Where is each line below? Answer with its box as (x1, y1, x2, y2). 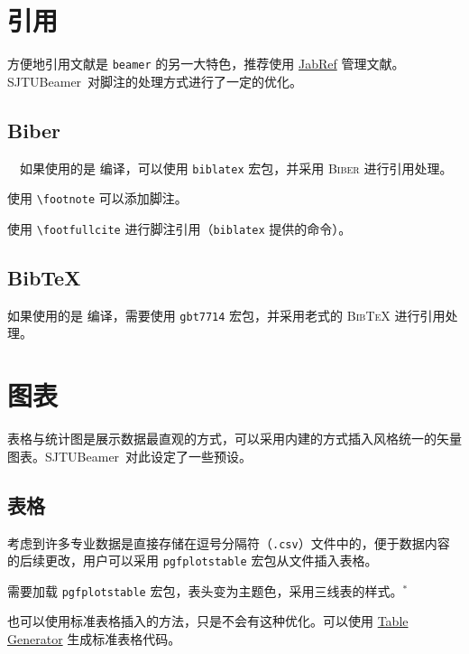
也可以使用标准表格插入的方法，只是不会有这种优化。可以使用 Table (7, 612, 409, 631)
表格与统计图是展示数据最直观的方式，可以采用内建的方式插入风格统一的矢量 (7, 429, 462, 448)
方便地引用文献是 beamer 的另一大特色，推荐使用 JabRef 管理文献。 (7, 54, 405, 73)
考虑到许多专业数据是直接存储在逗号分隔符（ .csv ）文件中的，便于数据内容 (7, 533, 450, 552)
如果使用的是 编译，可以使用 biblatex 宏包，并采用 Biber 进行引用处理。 (19, 158, 453, 177)
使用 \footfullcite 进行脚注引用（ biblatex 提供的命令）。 (7, 219, 352, 238)
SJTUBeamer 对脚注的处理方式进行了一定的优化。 (7, 71, 303, 90)
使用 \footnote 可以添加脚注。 (7, 189, 188, 208)
